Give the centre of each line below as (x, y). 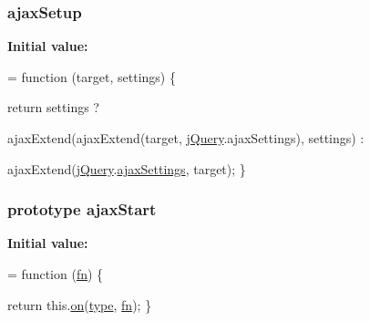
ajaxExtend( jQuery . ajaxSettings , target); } (127, 168)
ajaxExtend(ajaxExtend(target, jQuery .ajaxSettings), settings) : (186, 138)
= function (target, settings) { (92, 76)
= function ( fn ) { (56, 274)
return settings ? (53, 107)
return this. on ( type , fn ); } (80, 304)
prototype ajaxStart (82, 209)
